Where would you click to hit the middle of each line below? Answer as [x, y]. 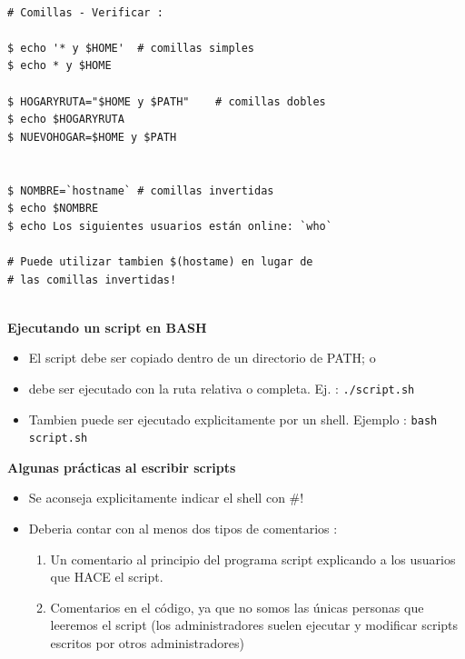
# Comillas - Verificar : [85, 12]
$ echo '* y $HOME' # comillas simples [131, 48]
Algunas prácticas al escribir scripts [122, 467]
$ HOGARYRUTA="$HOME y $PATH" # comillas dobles [167, 101]
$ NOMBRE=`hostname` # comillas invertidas [141, 190]
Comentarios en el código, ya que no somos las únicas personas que [237, 607]
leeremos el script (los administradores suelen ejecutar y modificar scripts [254, 625]
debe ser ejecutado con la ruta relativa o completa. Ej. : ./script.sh [222, 388]
